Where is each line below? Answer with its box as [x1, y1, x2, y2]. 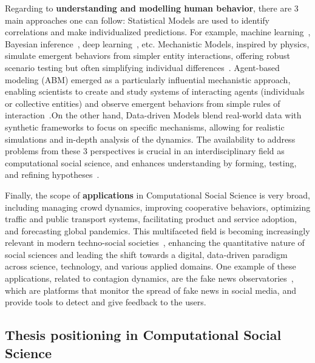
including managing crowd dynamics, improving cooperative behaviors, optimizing [5, 200, 311, 213]
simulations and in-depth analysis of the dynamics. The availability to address [5, 132, 296, 145]
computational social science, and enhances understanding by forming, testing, [5, 156, 297, 169]
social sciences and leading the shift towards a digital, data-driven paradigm [5, 248, 288, 260]
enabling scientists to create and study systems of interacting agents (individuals [5, 85, 305, 98]
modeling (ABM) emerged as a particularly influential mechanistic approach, [5, 73, 291, 86]
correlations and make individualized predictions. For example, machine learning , [5, 25, 311, 38]
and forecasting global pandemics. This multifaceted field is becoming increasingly [5, 224, 310, 237]
